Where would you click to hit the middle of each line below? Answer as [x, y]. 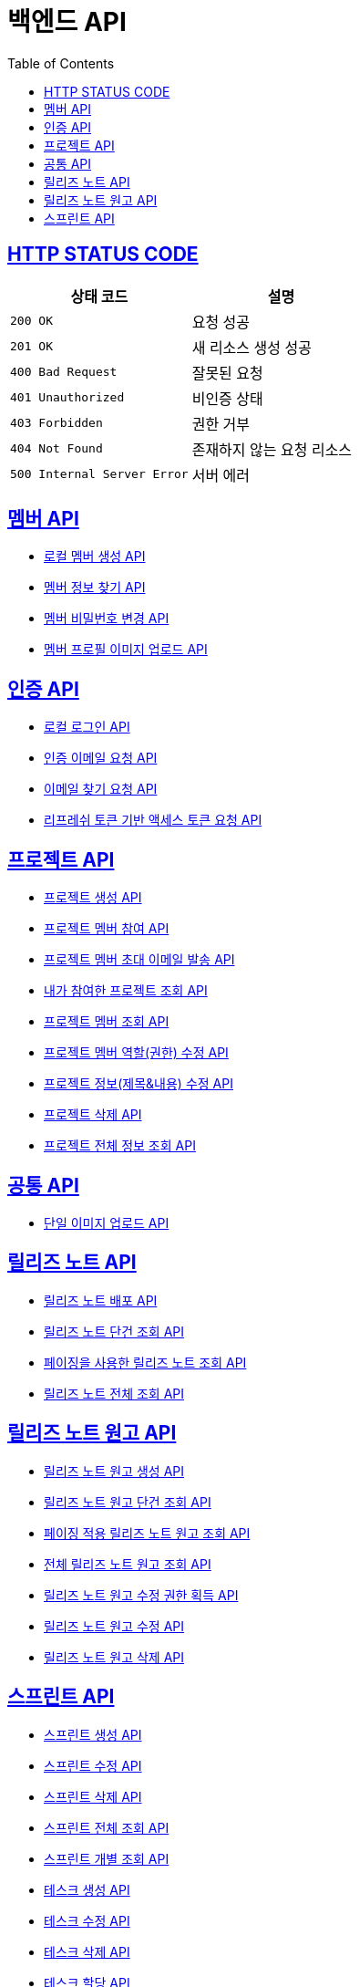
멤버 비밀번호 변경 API [107, 619]
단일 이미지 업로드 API [107, 1222]
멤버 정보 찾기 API [95, 588]
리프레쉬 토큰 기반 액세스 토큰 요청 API [153, 820]
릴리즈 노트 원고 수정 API [114, 1626]
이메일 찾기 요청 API [101, 789]
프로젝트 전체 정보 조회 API [120, 1146]
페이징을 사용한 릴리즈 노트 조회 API [145, 1362]
